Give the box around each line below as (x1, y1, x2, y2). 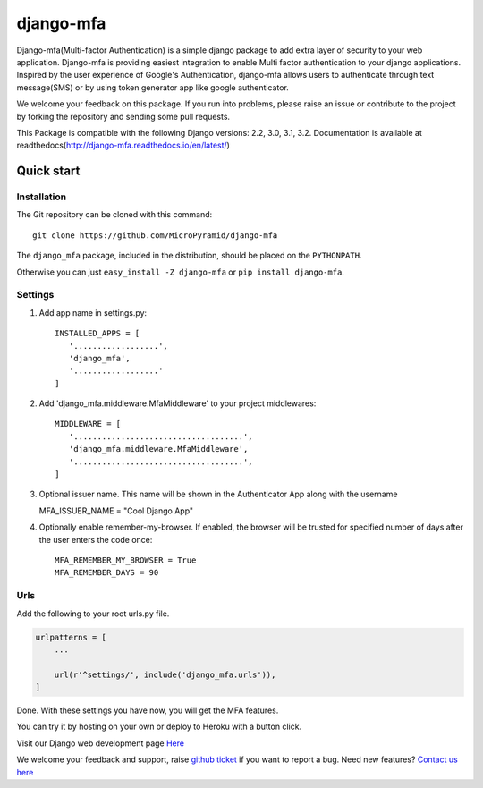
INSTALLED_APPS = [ (55, 328, 140, 339)
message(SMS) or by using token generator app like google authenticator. (16, 81, 290, 93)
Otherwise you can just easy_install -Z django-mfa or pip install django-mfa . (16, 267, 344, 277)
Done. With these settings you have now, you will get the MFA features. (16, 705, 279, 716)
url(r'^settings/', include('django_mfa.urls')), (54, 669, 276, 680)
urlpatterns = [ (35, 631, 107, 642)
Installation (16, 191, 67, 203)
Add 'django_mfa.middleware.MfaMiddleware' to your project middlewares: (38, 398, 317, 409)
